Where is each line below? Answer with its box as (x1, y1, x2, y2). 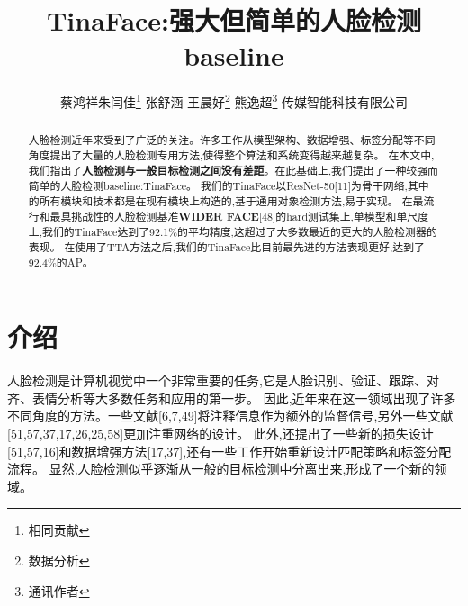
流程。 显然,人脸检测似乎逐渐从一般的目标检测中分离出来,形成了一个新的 (7, 459, 435, 478)
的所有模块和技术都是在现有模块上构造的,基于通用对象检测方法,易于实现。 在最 (28, 193, 424, 208)
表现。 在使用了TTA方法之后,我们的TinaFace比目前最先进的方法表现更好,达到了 (28, 239, 425, 254)
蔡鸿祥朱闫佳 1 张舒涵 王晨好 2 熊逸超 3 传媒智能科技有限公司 (59, 90, 409, 111)
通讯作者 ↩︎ (28, 581, 90, 600)
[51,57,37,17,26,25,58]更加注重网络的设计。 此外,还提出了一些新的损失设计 (7, 423, 434, 442)
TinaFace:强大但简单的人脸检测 (46, 2, 422, 39)
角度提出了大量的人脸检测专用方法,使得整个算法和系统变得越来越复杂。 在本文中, (28, 148, 435, 163)
